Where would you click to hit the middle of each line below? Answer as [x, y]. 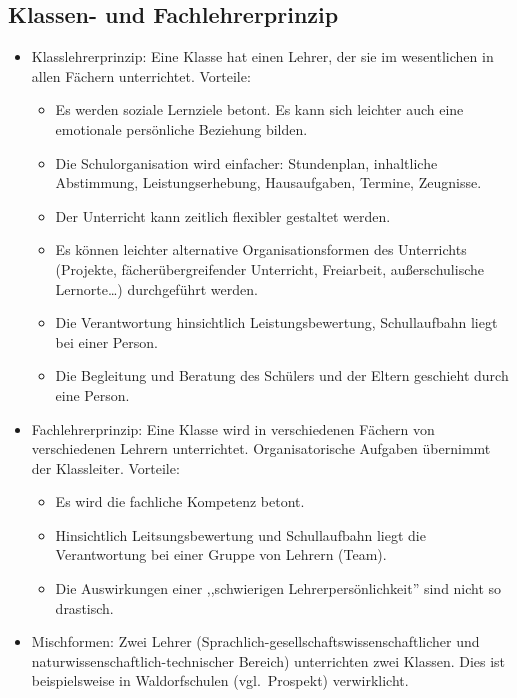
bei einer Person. [106, 341]
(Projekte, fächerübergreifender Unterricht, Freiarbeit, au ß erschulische [269, 268]
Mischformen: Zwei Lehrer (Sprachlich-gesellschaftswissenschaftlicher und [255, 641]
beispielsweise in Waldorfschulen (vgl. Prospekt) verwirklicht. [220, 680]
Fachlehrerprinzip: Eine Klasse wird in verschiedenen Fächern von [233, 428]
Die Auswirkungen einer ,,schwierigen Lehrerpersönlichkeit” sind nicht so [278, 588]
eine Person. [92, 394]
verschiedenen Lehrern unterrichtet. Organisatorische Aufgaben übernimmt [261, 448]
